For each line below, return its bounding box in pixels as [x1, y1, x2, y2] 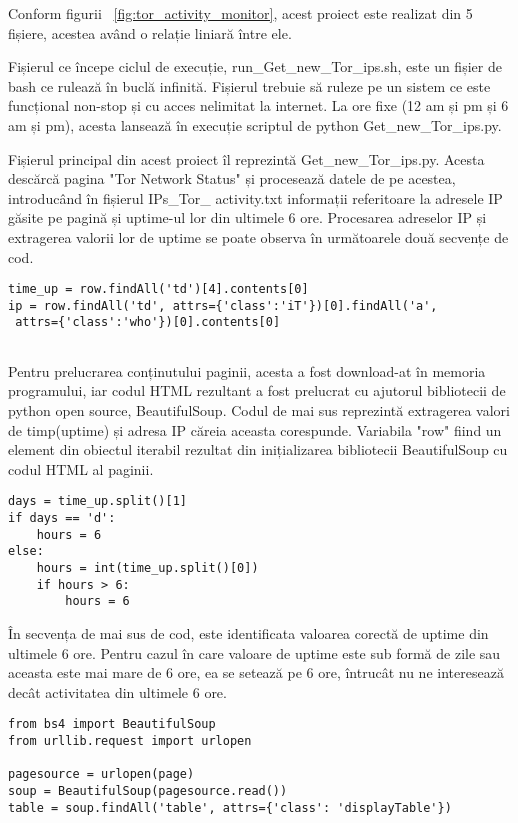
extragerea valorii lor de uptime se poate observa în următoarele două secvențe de [8, 226, 509, 247]
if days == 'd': [8, 510, 116, 525]
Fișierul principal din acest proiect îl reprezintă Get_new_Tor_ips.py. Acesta [8, 148, 485, 169]
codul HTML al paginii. [8, 458, 154, 479]
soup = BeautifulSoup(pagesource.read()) [8, 783, 288, 798]
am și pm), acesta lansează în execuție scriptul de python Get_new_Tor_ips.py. [8, 114, 502, 135]
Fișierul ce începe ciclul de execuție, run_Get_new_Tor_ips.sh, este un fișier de [8, 56, 502, 77]
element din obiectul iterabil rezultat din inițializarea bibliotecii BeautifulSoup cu [8, 439, 508, 460]
